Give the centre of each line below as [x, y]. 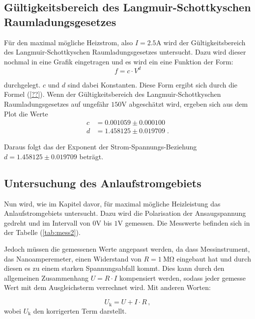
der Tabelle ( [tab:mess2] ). [42, 232]
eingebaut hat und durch [214, 258]
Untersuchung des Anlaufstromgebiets [103, 183]
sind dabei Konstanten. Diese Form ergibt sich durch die [153, 84]
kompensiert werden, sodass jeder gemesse [183, 277]
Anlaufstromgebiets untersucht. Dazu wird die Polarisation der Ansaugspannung [125, 213]
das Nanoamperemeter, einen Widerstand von [73, 258]
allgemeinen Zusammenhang [46, 277]
